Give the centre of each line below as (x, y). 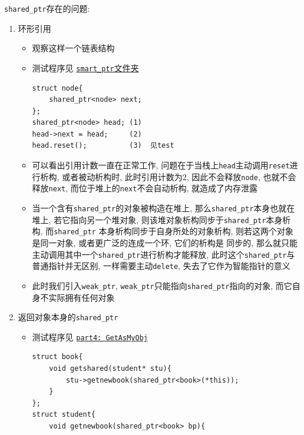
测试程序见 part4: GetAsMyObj (90, 336)
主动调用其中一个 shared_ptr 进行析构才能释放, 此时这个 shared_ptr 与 (163, 254)
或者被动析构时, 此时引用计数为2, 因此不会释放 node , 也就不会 (179, 176)
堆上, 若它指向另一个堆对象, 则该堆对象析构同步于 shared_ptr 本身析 (161, 219)
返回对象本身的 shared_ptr (68, 317)
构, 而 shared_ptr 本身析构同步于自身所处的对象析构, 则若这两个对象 (163, 231)
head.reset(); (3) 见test (103, 146)
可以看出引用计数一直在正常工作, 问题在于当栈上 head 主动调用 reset (161, 165)
